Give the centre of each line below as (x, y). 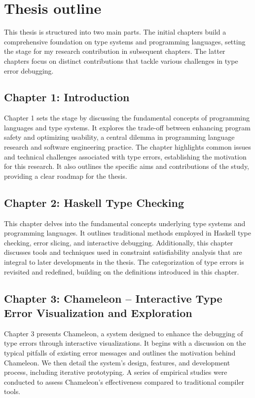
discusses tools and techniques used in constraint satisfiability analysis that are (123, 252)
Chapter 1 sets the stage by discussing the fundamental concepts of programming (127, 118)
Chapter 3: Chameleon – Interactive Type (113, 298)
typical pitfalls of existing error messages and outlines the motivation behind (120, 353)
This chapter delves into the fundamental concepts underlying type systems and (125, 223)
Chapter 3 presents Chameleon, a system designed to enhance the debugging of (124, 333)
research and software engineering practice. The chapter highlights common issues (127, 147)
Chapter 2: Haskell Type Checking (94, 202)
